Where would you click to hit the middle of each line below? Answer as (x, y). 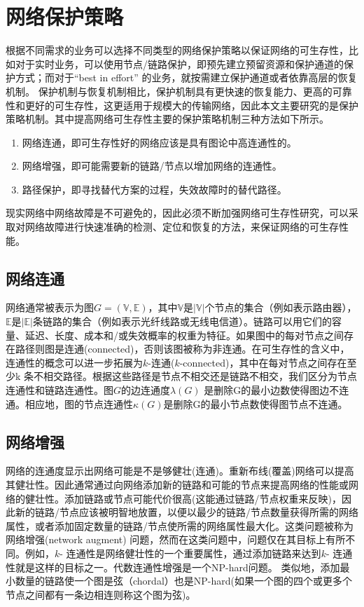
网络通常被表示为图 (50, 307)
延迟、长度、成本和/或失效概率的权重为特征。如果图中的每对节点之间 (184, 335)
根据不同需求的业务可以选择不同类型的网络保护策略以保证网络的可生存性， (177, 50)
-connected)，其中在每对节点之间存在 (263, 362)
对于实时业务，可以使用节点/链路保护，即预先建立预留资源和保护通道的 (179, 63)
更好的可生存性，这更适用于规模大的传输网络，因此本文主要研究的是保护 (191, 105)
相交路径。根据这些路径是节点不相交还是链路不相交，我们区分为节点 (201, 376)
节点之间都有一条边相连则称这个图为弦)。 (101, 594)
